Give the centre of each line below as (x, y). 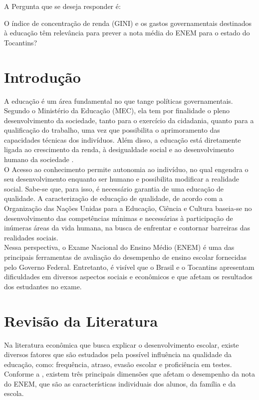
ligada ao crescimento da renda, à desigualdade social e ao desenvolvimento (119, 149)
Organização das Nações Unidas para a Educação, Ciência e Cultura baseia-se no (128, 208)
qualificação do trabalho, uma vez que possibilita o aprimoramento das (112, 130)
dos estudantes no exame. (43, 286)
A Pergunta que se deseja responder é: (62, 6)
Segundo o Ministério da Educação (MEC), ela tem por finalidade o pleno (117, 110)
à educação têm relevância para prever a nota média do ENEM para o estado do (127, 33)
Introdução (42, 77)
